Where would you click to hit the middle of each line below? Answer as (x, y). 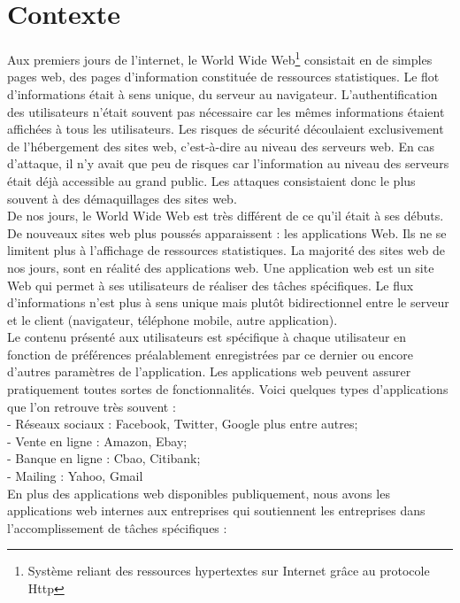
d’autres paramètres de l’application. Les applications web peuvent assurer (209, 371)
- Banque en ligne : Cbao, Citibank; (104, 458)
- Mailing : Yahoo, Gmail (75, 476)
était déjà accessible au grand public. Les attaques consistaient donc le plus (211, 180)
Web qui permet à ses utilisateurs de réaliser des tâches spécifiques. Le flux (211, 285)
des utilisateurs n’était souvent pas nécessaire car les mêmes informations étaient (226, 111)
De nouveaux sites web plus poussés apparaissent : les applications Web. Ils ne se (227, 232)
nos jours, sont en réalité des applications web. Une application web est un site (221, 267)
